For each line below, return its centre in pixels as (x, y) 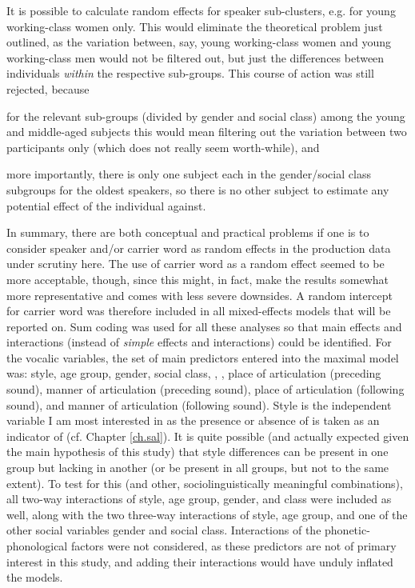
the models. (35, 577)
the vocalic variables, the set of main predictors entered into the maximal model (203, 357)
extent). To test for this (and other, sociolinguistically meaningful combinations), (205, 483)
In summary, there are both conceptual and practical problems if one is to (188, 232)
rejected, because (48, 88)
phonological (37, 546)
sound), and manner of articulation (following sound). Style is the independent (199, 404)
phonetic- (347, 530)
